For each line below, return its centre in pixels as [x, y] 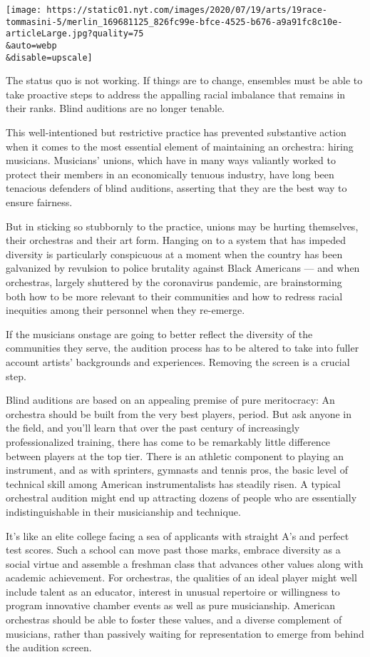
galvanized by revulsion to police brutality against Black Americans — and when [183, 268]
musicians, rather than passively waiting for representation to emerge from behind [185, 633]
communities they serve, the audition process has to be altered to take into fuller [183, 348]
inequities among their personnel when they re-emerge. [125, 310]
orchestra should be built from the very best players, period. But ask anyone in [179, 413]
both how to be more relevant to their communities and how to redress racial [174, 296]
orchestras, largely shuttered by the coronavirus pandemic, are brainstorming [174, 282]
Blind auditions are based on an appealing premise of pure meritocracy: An [170, 400]
